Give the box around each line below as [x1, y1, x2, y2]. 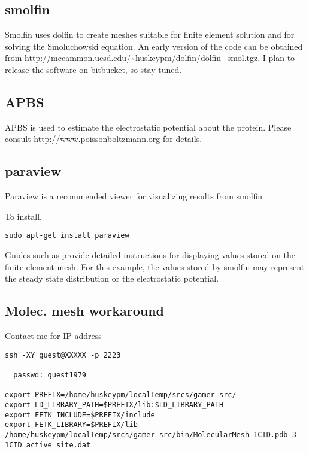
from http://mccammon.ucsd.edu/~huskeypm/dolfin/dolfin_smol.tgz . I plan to [5, 52, 295, 64]
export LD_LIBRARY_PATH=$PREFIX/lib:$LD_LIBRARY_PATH [5, 400, 224, 409]
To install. [5, 210, 42, 222]
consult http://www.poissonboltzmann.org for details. [5, 132, 202, 145]
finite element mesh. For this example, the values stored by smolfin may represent [5, 260, 305, 273]
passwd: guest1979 [13, 370, 87, 379]
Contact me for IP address [5, 329, 102, 341]
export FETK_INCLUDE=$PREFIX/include [5, 410, 155, 419]
